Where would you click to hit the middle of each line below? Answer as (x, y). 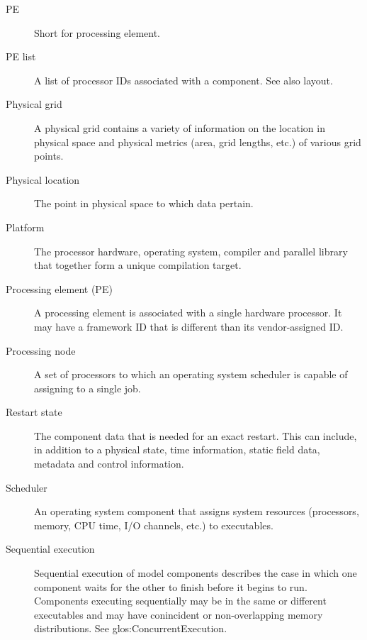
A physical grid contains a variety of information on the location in (180, 127)
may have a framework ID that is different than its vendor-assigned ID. (189, 326)
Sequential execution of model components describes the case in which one (196, 573)
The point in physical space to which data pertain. (144, 203)
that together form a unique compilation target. (138, 265)
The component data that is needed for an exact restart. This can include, (196, 435)
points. (49, 156)
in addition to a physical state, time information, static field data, (177, 449)
